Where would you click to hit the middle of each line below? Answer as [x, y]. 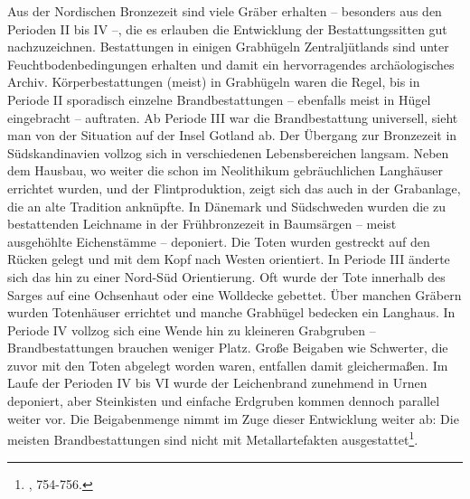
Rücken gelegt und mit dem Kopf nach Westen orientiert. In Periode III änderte [229, 259]
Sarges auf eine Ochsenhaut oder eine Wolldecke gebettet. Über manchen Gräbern [235, 294]
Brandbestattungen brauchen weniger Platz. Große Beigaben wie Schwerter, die [228, 348]
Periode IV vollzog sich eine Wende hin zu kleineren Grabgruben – [192, 330]
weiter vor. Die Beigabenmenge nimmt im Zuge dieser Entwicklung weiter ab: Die [233, 418]
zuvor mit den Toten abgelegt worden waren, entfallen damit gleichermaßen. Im [228, 365]
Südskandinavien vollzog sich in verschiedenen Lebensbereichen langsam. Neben [228, 152]
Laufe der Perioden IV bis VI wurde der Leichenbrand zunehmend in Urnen [217, 383]
